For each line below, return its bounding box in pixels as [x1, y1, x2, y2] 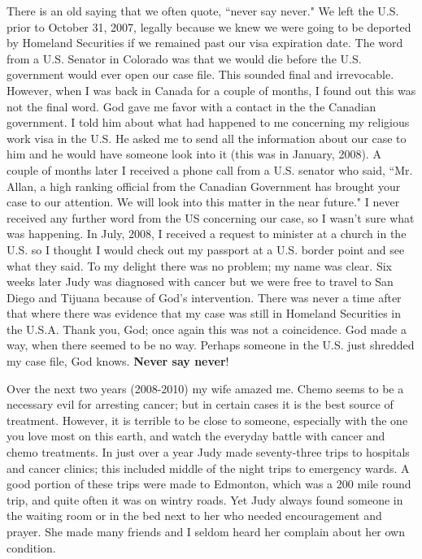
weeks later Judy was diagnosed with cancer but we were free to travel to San [7, 273, 394, 290]
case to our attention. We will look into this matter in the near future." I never [7, 193, 400, 210]
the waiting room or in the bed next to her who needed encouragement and [7, 507, 382, 524]
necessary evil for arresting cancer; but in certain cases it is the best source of [7, 396, 394, 413]
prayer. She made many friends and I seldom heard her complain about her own [7, 523, 406, 539]
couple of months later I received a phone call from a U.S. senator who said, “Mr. [7, 161, 413, 178]
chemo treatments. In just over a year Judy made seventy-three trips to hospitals [7, 444, 410, 461]
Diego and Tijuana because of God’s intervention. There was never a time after [7, 288, 402, 305]
